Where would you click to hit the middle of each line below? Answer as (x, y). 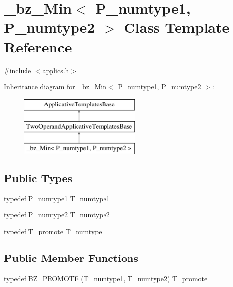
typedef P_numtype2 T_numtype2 (57, 215)
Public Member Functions (71, 258)
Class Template (177, 27)
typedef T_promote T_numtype (53, 231)
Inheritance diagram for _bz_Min (55, 87)
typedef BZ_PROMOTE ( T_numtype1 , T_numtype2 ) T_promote (106, 278)
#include (18, 70)
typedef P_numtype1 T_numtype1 (57, 198)
